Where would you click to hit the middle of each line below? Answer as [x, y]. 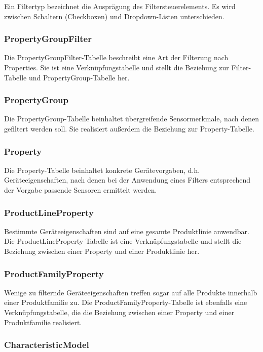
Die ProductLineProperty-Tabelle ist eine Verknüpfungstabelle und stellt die [123, 241]
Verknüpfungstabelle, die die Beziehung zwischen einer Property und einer [119, 312]
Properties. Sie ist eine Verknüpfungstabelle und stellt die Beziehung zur [117, 67]
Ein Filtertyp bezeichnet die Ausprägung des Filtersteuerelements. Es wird [120, 6]
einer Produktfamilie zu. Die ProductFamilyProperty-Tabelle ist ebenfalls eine [126, 302]
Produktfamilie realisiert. [43, 322]
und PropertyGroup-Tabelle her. [79, 77]
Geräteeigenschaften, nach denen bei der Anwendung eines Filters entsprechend [127, 180]
